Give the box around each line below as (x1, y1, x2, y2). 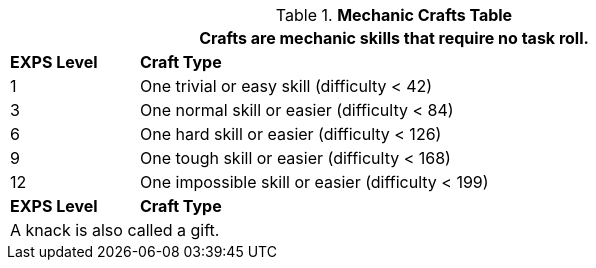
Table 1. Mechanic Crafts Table (275, 5, 513, 25)
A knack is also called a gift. (10, 220, 220, 240)
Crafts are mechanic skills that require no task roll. (199, 28, 589, 48)
